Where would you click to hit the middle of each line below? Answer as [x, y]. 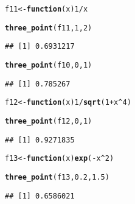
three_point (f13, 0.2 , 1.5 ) [57, 177]
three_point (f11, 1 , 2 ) [49, 28]
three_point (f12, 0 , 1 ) [49, 121]
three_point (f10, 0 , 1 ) [49, 65]
